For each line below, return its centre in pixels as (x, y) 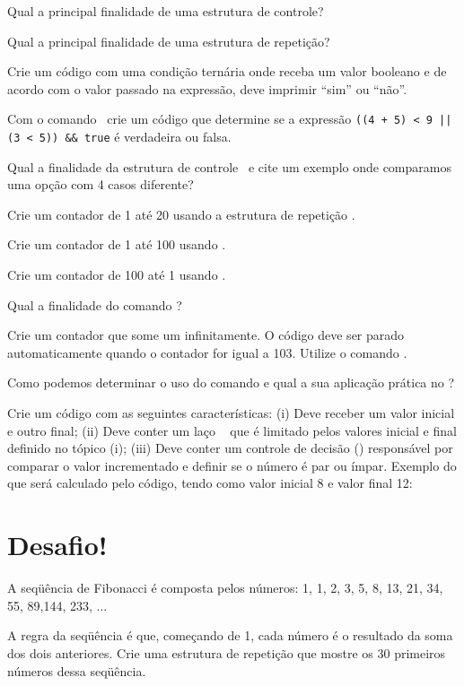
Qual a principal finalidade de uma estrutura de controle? (166, 11)
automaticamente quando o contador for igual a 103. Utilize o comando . (207, 352)
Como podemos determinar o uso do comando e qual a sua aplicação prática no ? (231, 382)
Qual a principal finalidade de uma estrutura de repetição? (169, 41)
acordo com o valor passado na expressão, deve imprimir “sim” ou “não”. (207, 88)
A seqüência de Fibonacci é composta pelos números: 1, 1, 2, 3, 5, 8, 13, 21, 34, (225, 588)
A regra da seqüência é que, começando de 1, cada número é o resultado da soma (230, 635)
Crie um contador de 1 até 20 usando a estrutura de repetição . (181, 214)
